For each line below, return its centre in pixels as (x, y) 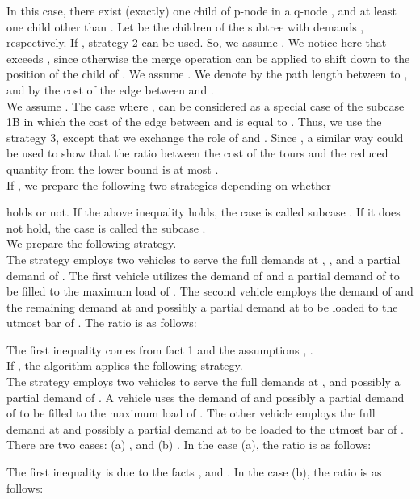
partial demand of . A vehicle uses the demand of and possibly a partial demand (206, 397)
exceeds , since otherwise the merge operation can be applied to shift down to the (208, 58)
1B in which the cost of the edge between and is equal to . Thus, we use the (194, 122)
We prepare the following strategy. (92, 243)
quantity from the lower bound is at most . (113, 168)
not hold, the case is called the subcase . (106, 227)
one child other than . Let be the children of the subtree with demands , (185, 26)
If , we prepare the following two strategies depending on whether (169, 185)
